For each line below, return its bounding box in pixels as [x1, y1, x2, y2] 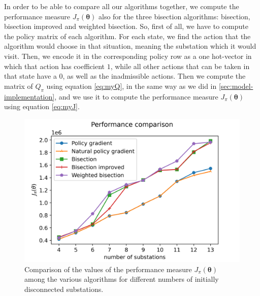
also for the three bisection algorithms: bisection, [98, 11, 250, 21]
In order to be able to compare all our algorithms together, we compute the [4, 1, 239, 11]
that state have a [4, 71, 57, 81]
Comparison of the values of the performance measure [24, 264, 192, 274]
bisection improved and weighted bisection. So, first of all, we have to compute [4, 21, 248, 31]
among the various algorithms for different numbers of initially [24, 274, 219, 284]
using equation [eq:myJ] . [4, 101, 80, 112]
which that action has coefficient [4, 60, 105, 71]
